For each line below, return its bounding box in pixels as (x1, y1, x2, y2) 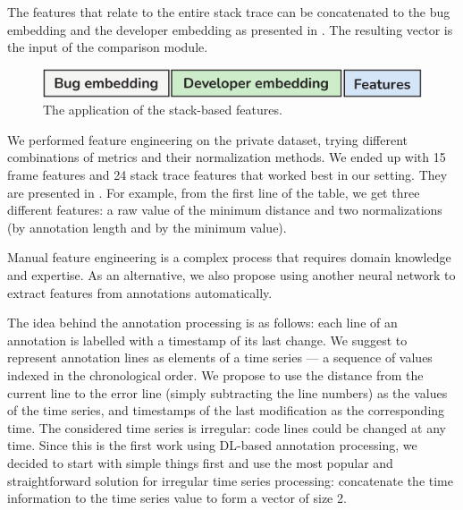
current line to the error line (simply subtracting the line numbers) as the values (7, 383, 448, 402)
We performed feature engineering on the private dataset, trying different (7, 130, 408, 149)
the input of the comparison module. (7, 38, 208, 56)
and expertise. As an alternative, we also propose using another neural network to (7, 266, 456, 284)
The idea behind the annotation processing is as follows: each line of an (7, 313, 398, 332)
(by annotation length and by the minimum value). (7, 217, 287, 236)
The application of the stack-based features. (43, 100, 282, 119)
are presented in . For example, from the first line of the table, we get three (7, 183, 420, 201)
